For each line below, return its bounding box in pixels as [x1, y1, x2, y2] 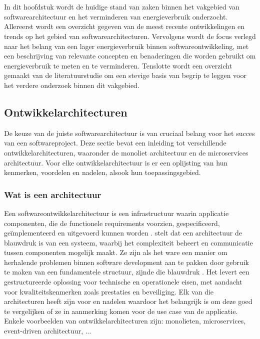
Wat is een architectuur [4, 188, 101, 200]
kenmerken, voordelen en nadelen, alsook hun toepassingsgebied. [4, 167, 201, 177]
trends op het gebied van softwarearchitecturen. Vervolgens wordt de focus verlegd [4, 30, 256, 41]
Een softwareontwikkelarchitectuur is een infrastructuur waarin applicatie [4, 207, 229, 218]
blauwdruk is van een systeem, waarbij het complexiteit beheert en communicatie [4, 237, 253, 247]
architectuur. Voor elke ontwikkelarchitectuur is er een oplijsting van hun [4, 157, 228, 167]
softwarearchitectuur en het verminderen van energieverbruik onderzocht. [4, 11, 228, 21]
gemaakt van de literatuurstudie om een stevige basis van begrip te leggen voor [4, 70, 246, 80]
